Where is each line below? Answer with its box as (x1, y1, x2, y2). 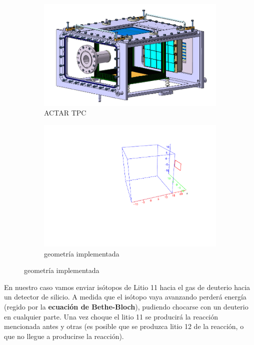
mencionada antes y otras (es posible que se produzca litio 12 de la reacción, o (4, 321, 244, 331)
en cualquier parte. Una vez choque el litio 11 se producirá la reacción (4, 311, 218, 321)
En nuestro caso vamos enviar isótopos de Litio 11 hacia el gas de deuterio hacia (4, 281, 250, 292)
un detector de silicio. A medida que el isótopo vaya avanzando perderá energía (4, 291, 246, 302)
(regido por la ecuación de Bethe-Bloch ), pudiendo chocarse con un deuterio (4, 301, 248, 311)
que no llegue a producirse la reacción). (4, 330, 124, 341)
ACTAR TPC (44, 107, 86, 118)
